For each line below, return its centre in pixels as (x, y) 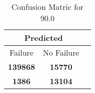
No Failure (61, 52)
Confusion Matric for (47, 7)
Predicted (44, 38)
